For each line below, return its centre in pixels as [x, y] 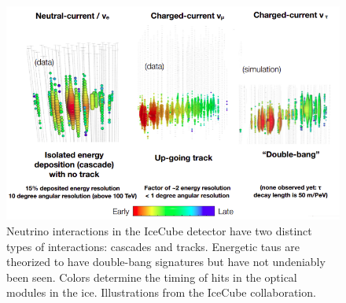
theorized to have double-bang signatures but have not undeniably [166, 262]
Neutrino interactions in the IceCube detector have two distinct [159, 231]
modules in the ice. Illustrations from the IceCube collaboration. [161, 292]
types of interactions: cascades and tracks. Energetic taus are [153, 246]
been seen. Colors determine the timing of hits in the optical [152, 277]
